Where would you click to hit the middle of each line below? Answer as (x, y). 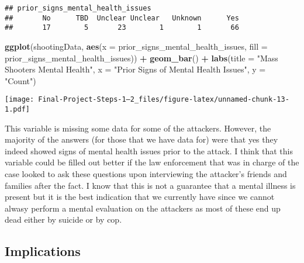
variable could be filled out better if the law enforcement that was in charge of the (152, 162)
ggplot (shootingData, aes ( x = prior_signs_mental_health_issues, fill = (136, 46)
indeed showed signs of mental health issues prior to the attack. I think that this (149, 150)
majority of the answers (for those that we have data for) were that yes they (141, 139)
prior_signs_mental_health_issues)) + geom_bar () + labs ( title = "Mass (141, 58)
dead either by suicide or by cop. (63, 219)
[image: (20, 100)
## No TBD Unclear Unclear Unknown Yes (122, 18)
